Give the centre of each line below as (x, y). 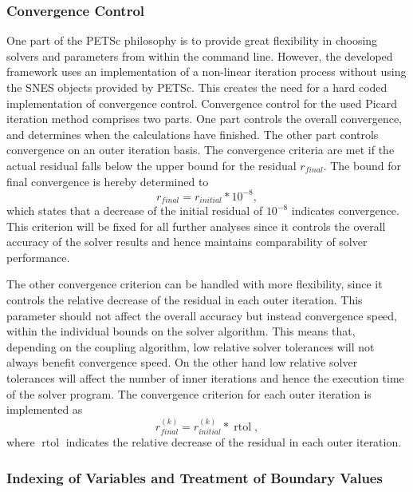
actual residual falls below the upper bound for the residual (151, 165)
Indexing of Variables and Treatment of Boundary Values (195, 477)
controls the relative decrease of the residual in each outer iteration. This (185, 300)
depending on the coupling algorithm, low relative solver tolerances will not (191, 346)
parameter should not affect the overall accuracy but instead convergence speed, (202, 315)
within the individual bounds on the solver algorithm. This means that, (181, 331)
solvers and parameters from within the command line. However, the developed (200, 56)
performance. (38, 257)
